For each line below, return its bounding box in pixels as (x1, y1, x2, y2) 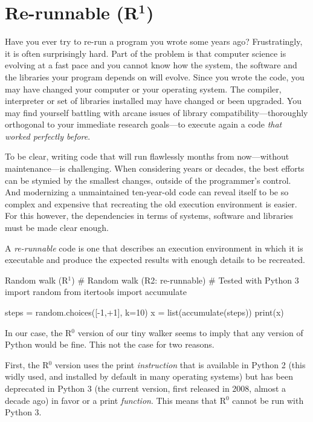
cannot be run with (232, 394, 304, 406)
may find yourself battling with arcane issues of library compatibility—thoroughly (5, 106, 308, 118)
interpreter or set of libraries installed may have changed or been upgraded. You (5, 94, 302, 107)
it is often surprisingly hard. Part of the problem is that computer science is (5, 47, 286, 59)
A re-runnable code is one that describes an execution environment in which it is (5, 241, 303, 254)
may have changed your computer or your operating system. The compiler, (5, 82, 282, 95)
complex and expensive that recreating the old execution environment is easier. (5, 197, 297, 210)
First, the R (5, 358, 49, 371)
